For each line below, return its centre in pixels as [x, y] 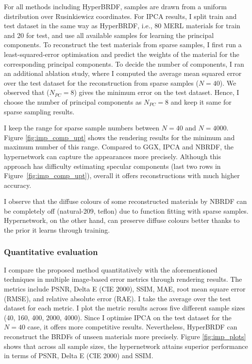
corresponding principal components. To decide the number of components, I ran [124, 64]
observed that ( [27, 92]
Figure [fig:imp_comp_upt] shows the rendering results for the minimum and [119, 137]
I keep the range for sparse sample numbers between [82, 128]
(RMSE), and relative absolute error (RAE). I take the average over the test [118, 298]
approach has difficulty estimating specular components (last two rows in [112, 166]
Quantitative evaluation [51, 251]
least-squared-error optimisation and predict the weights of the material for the [122, 54]
